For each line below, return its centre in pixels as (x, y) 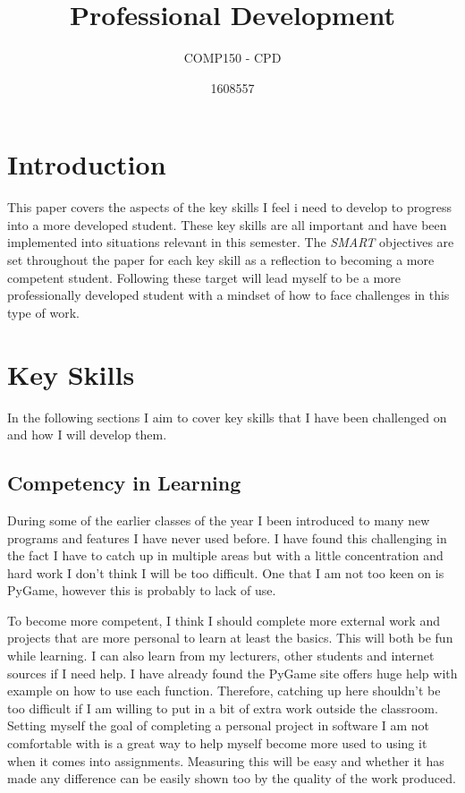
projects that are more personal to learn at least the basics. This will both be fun (230, 638)
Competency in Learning (124, 483)
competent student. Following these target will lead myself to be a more (204, 277)
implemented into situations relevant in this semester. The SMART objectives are (231, 242)
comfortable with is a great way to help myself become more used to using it (217, 743)
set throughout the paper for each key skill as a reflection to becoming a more (221, 260)
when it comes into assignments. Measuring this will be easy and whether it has (226, 760)
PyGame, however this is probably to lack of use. (142, 590)
